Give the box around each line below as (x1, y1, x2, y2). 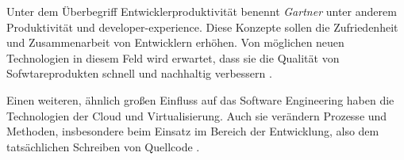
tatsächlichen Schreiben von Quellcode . (6, 138, 200, 154)
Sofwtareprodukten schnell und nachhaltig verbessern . (6, 65, 272, 82)
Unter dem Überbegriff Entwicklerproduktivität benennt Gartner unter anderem (6, 3, 397, 19)
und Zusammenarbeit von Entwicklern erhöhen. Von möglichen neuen (6, 34, 344, 51)
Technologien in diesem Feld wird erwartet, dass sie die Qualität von (6, 49, 340, 66)
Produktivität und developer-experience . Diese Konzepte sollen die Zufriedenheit (6, 18, 398, 35)
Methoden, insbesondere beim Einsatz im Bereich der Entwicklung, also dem (6, 123, 379, 139)
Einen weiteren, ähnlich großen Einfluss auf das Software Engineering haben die (6, 91, 394, 108)
